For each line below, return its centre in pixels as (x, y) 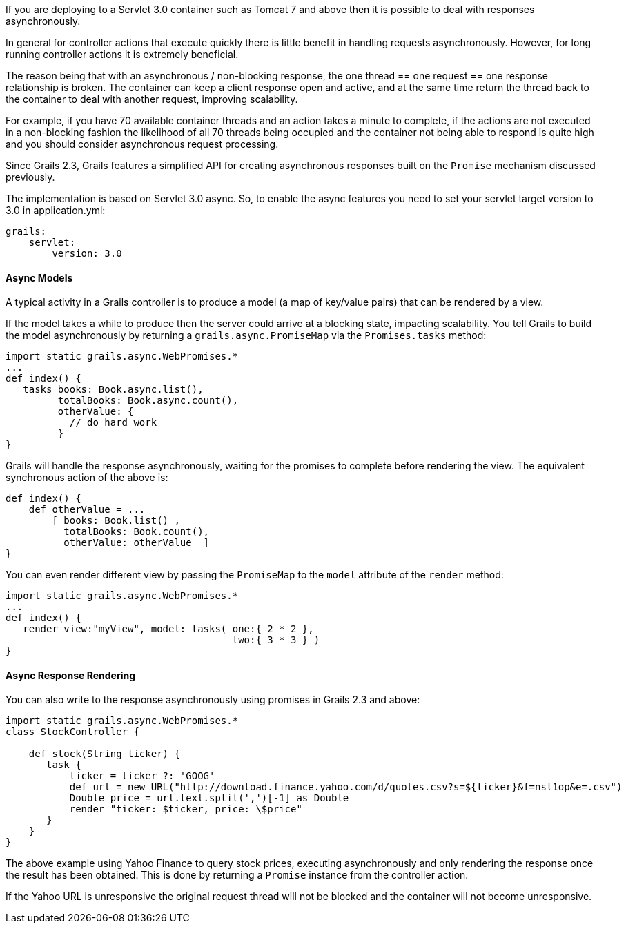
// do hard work (113, 423)
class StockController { (72, 732)
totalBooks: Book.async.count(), (148, 401)
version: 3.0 (87, 253)
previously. (30, 177)
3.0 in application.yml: (56, 210)
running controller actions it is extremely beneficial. (122, 54)
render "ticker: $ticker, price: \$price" (186, 809)
